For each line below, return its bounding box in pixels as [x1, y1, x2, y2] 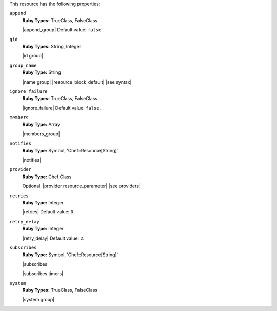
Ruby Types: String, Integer [22, 43, 82, 49]
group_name [9, 62, 37, 68]
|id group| [22, 53, 44, 59]
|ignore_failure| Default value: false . [22, 105, 101, 111]
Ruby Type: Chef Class [22, 173, 72, 180]
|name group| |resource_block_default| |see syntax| [22, 79, 132, 85]
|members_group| [22, 131, 60, 137]
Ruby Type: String [22, 69, 62, 75]
